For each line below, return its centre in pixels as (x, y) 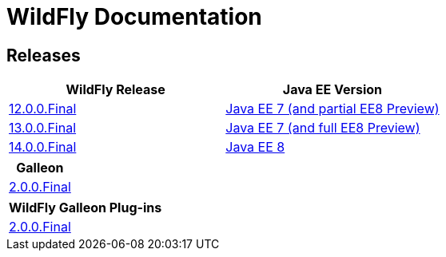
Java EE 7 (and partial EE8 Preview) (333, 109)
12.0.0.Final (43, 109)
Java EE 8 (255, 147)
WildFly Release (115, 90)
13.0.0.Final (43, 128)
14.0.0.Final (43, 147)
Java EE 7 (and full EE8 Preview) (323, 128)
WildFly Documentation (134, 17)
